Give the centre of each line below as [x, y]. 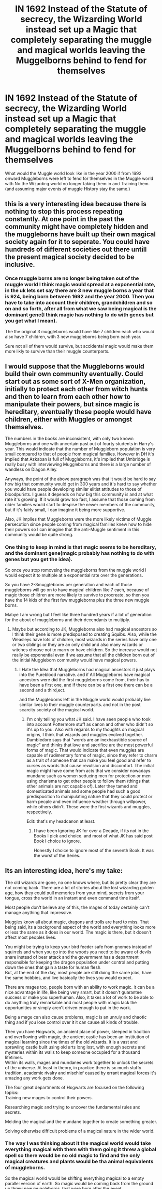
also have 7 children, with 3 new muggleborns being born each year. [73, 337]
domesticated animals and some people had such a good [83, 791]
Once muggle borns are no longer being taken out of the [72, 278]
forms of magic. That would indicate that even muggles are [85, 750]
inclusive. [20, 265]
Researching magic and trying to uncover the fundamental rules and [73, 1107]
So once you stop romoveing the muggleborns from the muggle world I [76, 570]
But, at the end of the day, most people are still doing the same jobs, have [78, 972]
